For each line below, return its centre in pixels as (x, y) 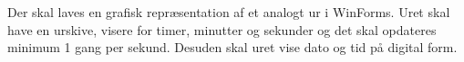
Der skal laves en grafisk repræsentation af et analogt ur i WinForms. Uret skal (229, 12)
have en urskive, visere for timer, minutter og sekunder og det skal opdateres (222, 29)
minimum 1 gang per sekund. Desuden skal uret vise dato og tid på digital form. (232, 47)
